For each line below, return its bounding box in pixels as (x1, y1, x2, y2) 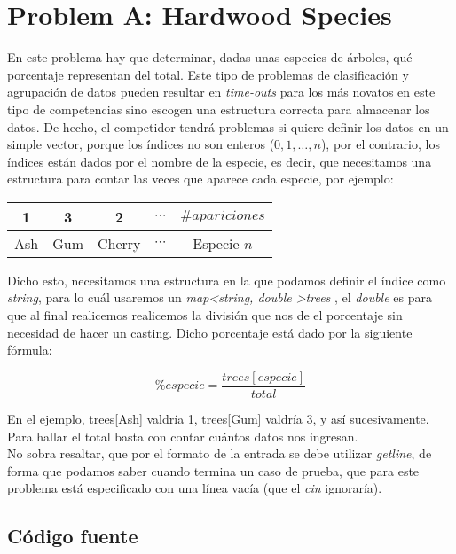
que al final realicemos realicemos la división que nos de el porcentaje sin (7, 306, 403, 324)
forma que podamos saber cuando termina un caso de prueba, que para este (7, 461, 420, 480)
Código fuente (7, 522, 138, 550)
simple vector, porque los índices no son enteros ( (7, 135, 275, 153)
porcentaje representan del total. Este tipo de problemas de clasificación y (7, 65, 409, 83)
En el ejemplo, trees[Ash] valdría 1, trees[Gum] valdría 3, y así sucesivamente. (7, 409, 429, 427)
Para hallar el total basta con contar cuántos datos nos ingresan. (7, 426, 358, 445)
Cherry (98, 232, 141, 254)
